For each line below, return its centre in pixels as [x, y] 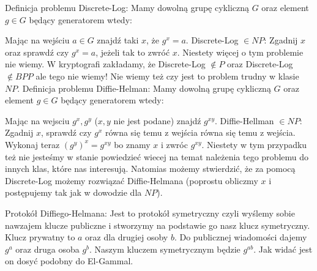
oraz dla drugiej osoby [127, 237]
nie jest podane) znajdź [157, 120]
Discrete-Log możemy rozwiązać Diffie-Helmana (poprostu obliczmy [132, 180]
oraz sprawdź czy [37, 52]
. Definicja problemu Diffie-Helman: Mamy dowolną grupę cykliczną [144, 88]
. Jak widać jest [283, 249]
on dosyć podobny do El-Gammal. [69, 261]
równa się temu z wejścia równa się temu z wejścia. [200, 132]
